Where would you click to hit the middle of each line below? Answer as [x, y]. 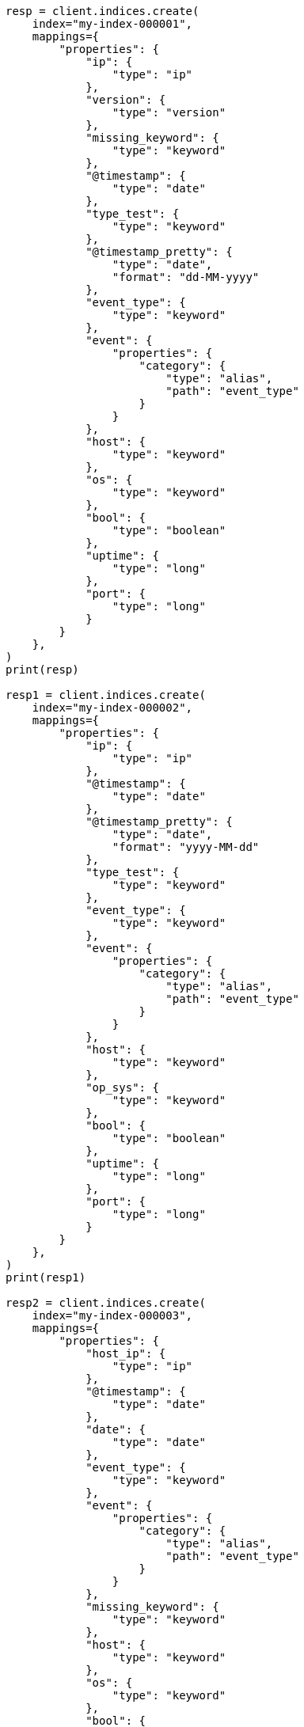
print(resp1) [46, 1277]
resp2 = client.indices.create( [106, 1303]
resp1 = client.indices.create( [106, 695]
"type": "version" [169, 112]
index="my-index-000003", [112, 1315]
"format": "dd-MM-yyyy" [186, 277]
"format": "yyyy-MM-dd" [186, 847]
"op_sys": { [122, 1087]
